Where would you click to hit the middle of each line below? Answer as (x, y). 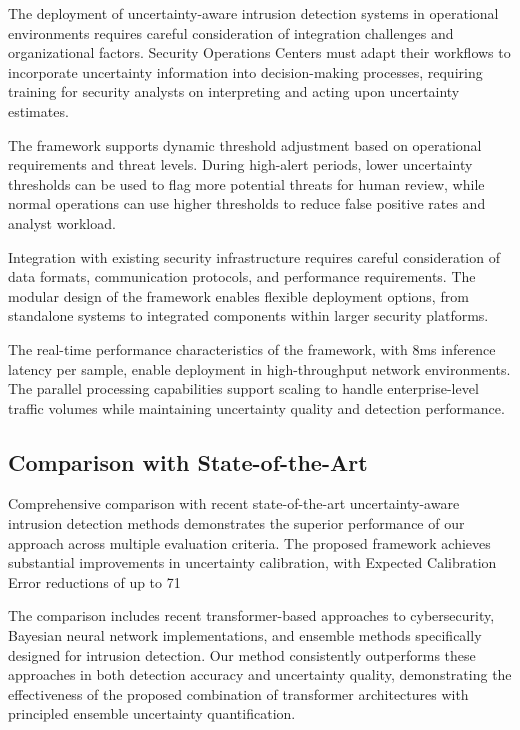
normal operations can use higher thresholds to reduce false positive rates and (247, 203)
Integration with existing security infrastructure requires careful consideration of (254, 256)
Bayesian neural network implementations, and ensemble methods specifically (245, 635)
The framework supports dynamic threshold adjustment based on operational (245, 144)
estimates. (38, 110)
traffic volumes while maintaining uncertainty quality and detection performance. (256, 407)
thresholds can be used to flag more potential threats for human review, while (246, 183)
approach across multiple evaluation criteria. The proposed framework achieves (249, 542)
